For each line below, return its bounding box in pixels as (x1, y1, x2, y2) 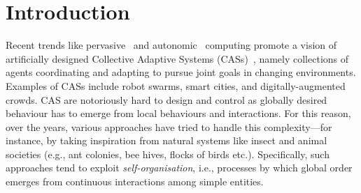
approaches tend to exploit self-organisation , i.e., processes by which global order (6, 160, 353, 175)
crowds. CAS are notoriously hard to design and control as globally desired (6, 92, 327, 107)
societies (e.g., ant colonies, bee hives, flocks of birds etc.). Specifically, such (6, 146, 330, 161)
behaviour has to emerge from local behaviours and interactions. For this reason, (6, 106, 351, 121)
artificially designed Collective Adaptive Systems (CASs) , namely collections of (6, 51, 349, 65)
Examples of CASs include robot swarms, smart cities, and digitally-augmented (6, 78, 346, 93)
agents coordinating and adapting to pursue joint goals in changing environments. (6, 65, 356, 79)
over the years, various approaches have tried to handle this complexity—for (6, 119, 332, 134)
